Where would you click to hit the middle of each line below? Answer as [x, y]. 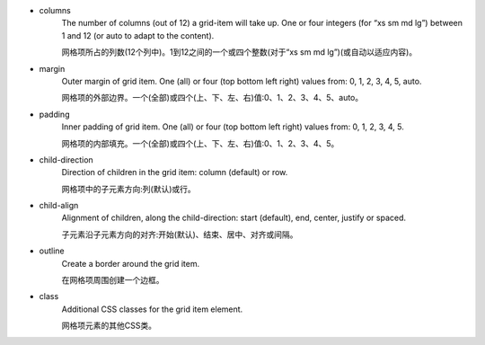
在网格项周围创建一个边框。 [113, 280]
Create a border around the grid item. [131, 263]
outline [52, 251]
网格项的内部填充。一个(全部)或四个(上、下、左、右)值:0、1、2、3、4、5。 [200, 143]
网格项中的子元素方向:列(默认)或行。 [129, 189]
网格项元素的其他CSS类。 [109, 326]
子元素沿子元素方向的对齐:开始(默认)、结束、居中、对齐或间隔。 [180, 234]
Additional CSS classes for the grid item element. [152, 309]
